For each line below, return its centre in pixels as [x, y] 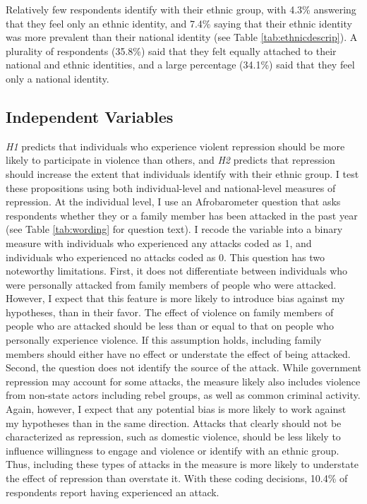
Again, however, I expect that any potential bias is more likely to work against [176, 409]
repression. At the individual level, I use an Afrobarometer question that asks [173, 202]
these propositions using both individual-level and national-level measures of [171, 187]
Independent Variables [90, 116]
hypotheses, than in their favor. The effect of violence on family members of [170, 312]
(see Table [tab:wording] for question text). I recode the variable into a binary [174, 229]
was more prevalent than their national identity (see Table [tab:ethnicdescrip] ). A [182, 37]
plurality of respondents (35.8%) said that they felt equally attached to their [171, 50]
